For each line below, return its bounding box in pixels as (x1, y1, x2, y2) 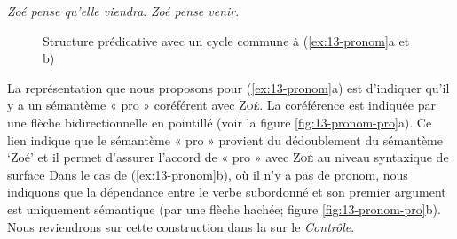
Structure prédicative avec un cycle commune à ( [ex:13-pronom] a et (43, 31, 410, 50)
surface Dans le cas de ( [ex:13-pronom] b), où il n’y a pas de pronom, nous (7, 165, 408, 183)
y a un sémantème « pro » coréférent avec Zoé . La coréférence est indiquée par (7, 96, 436, 114)
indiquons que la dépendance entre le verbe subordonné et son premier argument (7, 182, 446, 201)
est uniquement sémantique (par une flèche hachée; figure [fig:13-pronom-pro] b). (7, 199, 441, 218)
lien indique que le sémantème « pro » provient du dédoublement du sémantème (7, 130, 443, 149)
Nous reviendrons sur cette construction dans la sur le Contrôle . (7, 217, 355, 235)
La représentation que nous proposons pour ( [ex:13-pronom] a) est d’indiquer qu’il (7, 78, 450, 96)
